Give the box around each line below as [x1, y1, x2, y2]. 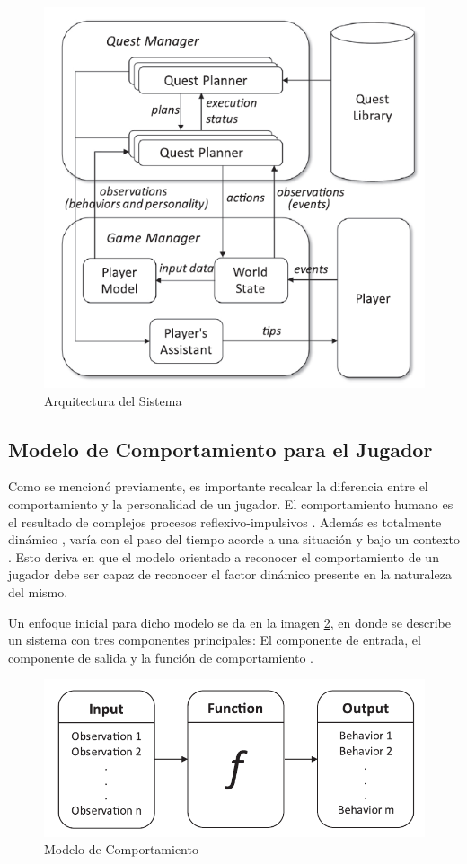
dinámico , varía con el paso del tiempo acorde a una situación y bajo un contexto [8, 530, 461, 549]
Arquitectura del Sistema [44, 391, 182, 410]
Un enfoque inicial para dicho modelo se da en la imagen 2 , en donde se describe [8, 613, 452, 631]
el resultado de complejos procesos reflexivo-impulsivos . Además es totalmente [8, 512, 442, 531]
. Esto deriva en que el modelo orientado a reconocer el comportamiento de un [8, 547, 439, 566]
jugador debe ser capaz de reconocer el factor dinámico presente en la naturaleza [8, 565, 452, 584]
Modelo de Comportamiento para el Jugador [8, 435, 433, 463]
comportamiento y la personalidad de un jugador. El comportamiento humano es [8, 494, 454, 513]
